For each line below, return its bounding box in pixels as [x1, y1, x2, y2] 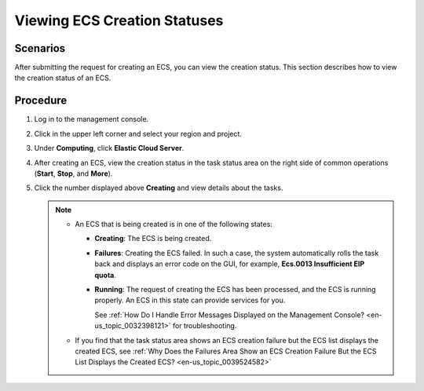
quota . [94, 270, 117, 280]
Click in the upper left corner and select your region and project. [34, 129, 243, 138]
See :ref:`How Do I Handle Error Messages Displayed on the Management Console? [94, 310, 365, 320]
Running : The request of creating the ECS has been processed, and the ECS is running [94, 285, 376, 294]
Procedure [14, 94, 68, 108]
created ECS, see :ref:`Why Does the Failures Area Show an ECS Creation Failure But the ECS [75, 346, 377, 356]
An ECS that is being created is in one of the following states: [75, 220, 272, 229]
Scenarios [14, 42, 66, 55]
